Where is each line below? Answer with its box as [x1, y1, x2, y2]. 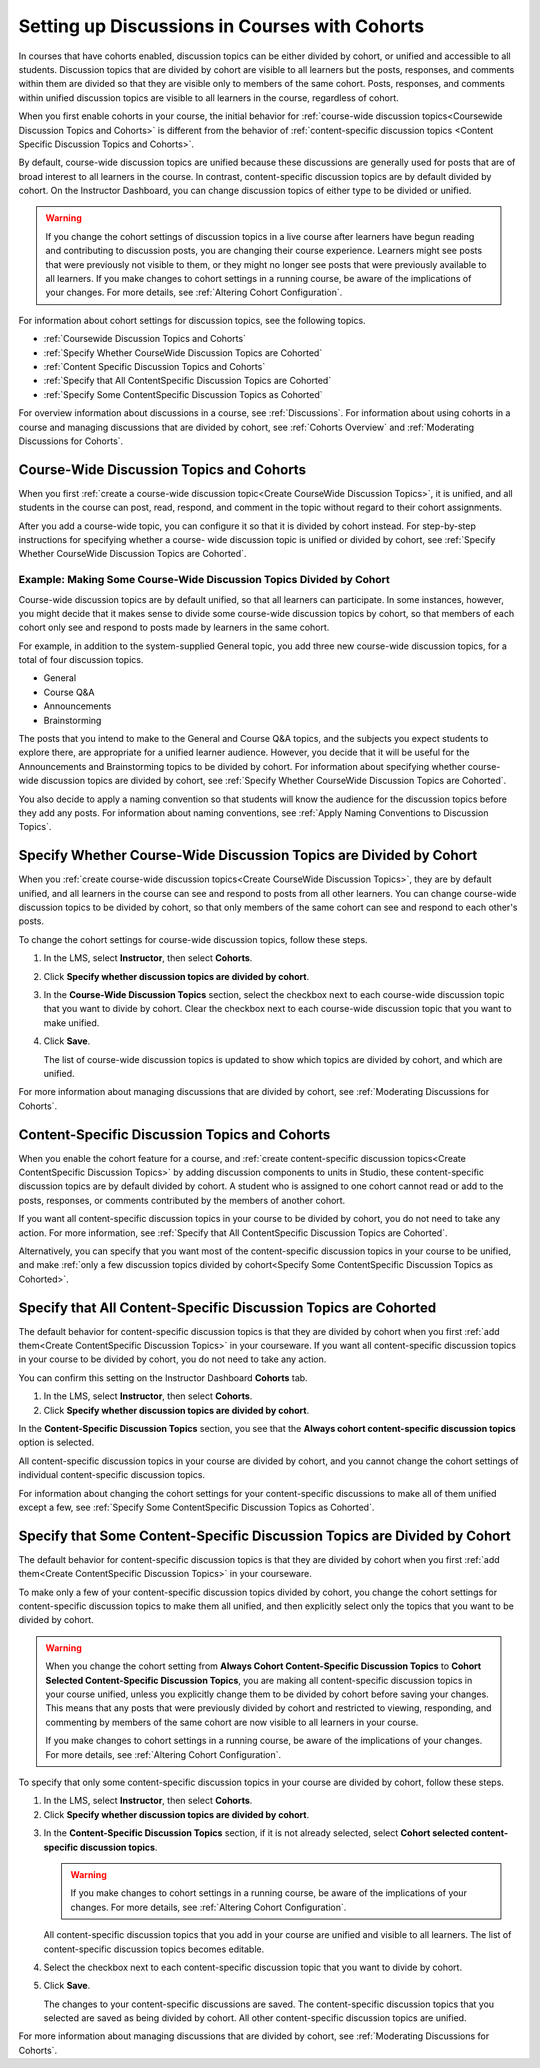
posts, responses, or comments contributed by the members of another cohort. [18, 1194, 346, 1206]
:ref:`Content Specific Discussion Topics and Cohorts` [43, 360, 266, 372]
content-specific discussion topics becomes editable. [43, 1943, 265, 1955]
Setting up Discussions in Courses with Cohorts [18, 15, 425, 37]
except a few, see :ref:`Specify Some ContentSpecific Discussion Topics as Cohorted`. [18, 1501, 375, 1513]
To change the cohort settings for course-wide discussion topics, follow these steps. [18, 933, 369, 945]
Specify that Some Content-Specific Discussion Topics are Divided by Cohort [18, 1527, 512, 1544]
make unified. [43, 1016, 100, 1029]
